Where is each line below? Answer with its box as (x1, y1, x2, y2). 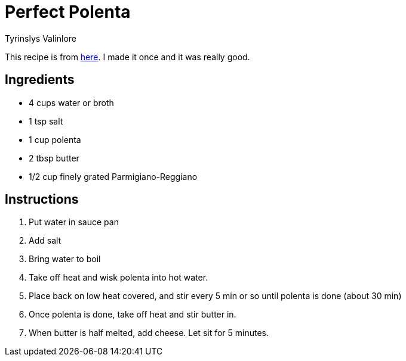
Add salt (29, 235, 61, 246)
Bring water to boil (29, 254, 101, 264)
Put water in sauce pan (29, 217, 119, 228)
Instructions (5, 192, 79, 207)
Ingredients (5, 72, 75, 88)
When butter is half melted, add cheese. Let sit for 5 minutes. (29, 328, 269, 338)
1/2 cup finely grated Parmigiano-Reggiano (29, 171, 198, 182)
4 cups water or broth (29, 97, 114, 108)
